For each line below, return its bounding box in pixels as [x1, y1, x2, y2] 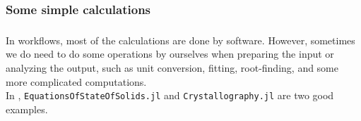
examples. [6, 101, 48, 116]
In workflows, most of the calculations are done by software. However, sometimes [6, 32, 355, 47]
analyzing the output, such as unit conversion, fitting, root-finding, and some [6, 60, 339, 75]
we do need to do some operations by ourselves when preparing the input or [6, 46, 334, 61]
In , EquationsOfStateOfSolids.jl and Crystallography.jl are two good [6, 88, 334, 103]
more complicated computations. [6, 74, 147, 89]
